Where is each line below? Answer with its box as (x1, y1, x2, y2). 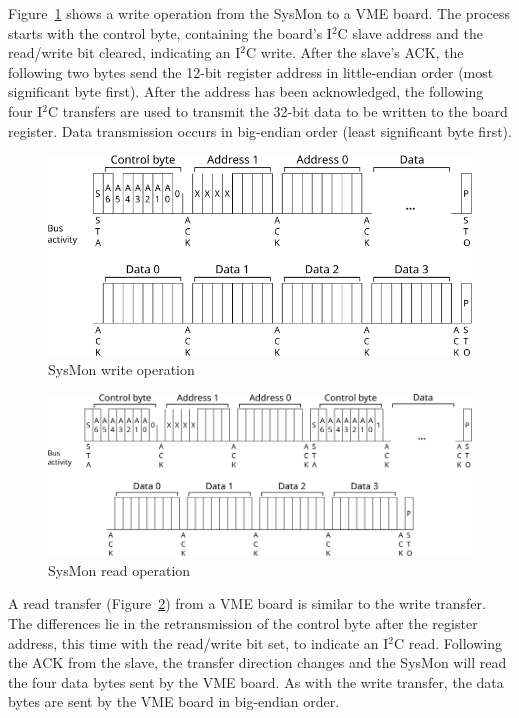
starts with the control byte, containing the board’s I (8, 22, 332, 43)
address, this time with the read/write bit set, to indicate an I (8, 632, 389, 653)
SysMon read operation (48, 559, 191, 580)
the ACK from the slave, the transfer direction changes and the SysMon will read (8, 652, 507, 673)
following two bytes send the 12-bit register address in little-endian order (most (8, 61, 494, 82)
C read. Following (394, 632, 503, 653)
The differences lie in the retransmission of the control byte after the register (8, 613, 478, 634)
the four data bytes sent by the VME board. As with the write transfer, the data (8, 671, 504, 692)
